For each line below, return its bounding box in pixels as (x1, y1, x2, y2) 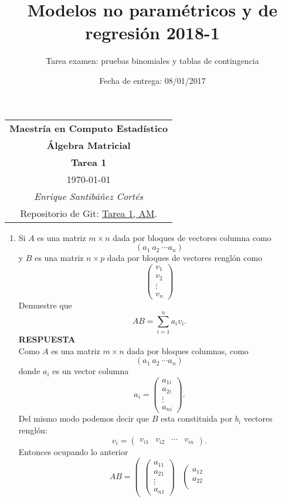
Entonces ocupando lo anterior (18, 445, 128, 457)
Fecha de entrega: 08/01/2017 (99, 74, 206, 86)
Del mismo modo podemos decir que (18, 412, 150, 425)
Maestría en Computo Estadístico (9, 121, 168, 135)
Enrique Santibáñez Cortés (34, 189, 144, 203)
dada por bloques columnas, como (127, 344, 249, 357)
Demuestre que (18, 299, 72, 311)
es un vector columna (52, 365, 129, 377)
